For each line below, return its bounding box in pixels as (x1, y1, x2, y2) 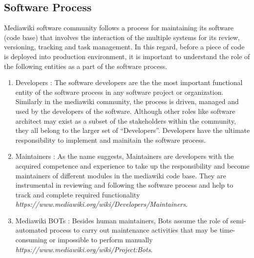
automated (15, 225, 48, 235)
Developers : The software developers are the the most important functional (15, 77, 243, 87)
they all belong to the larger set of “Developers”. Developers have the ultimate (15, 125, 250, 135)
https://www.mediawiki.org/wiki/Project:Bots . (15, 244, 153, 254)
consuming (15, 235, 47, 245)
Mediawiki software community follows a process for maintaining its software (4, 22, 233, 33)
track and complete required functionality (15, 189, 140, 199)
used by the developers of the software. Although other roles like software (15, 106, 235, 116)
